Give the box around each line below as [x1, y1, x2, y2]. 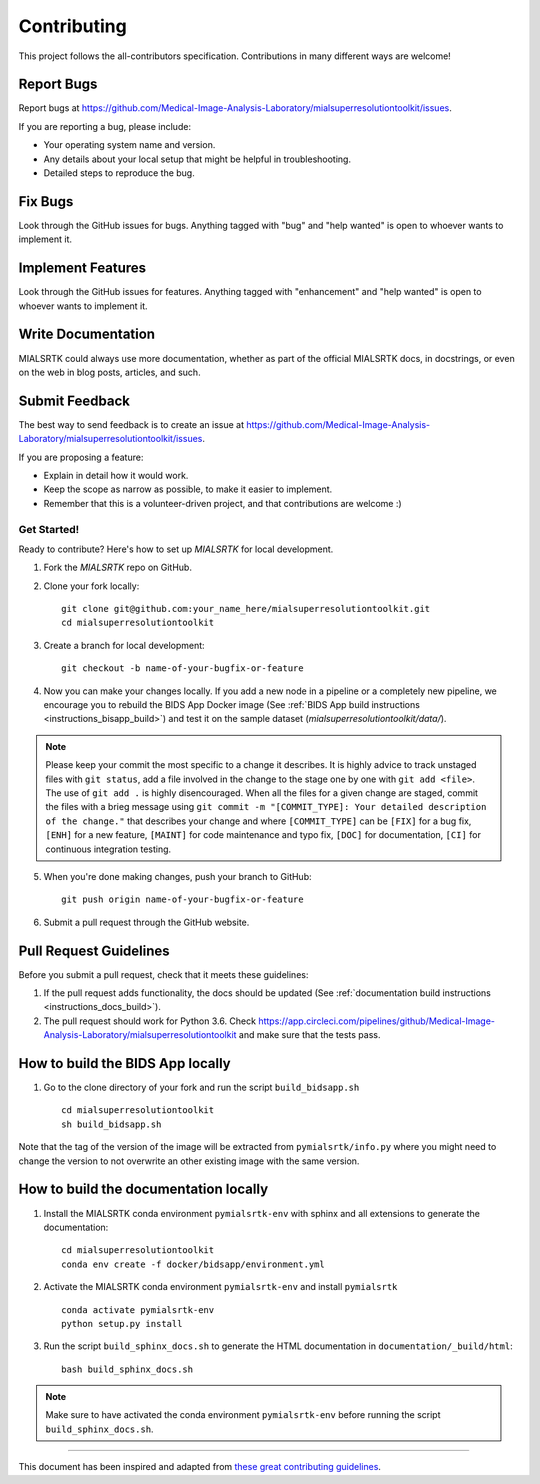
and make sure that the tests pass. [238, 1029, 381, 1041]
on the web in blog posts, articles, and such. [18, 366, 201, 378]
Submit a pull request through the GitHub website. [43, 916, 250, 928]
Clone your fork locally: [43, 580, 140, 592]
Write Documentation [18, 326, 155, 343]
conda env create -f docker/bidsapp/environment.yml [61, 1258, 325, 1270]
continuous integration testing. [45, 843, 172, 855]
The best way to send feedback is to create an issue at [18, 418, 245, 430]
